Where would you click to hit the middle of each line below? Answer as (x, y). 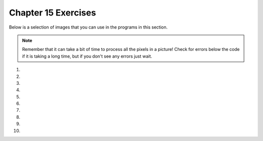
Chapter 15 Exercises (53, 13)
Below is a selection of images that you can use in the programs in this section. (88, 27)
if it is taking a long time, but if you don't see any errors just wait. (87, 56)
